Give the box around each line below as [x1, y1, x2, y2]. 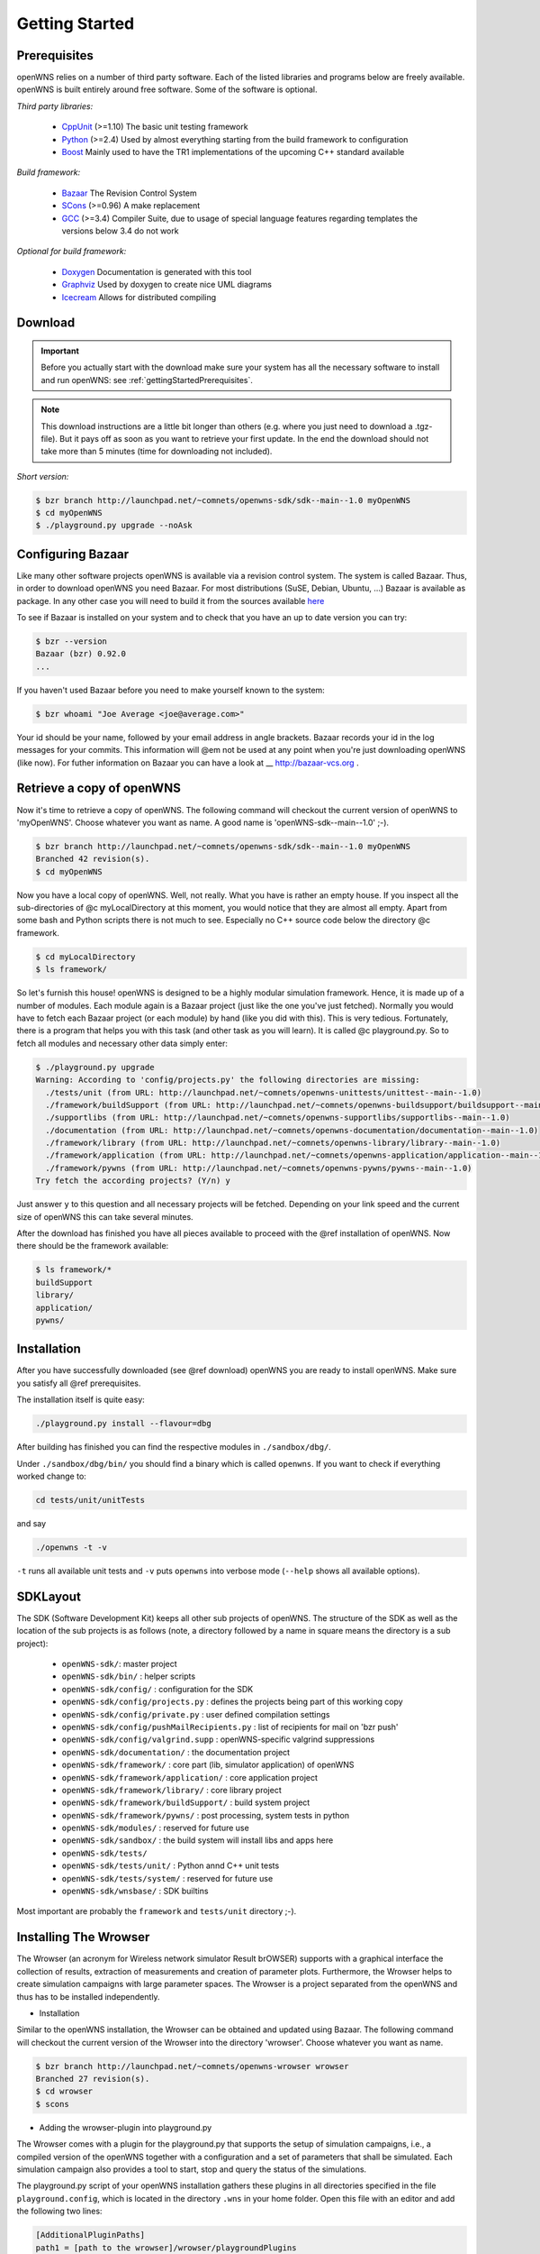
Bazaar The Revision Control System [61, 188, 197, 198]
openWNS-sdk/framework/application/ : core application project [61, 1772, 319, 1782]
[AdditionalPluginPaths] [35, 2230, 146, 2240]
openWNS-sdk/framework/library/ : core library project [61, 1784, 283, 1795]
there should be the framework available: [16, 1241, 169, 1251]
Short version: [16, 471, 69, 481]
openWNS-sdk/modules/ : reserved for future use [61, 1822, 249, 1834]
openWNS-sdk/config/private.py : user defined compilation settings [61, 1709, 330, 1719]
